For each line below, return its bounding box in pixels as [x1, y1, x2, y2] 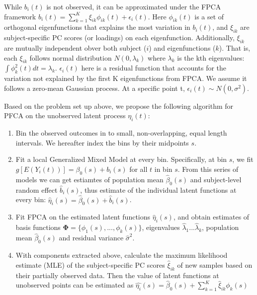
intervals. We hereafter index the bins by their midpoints [15, 137, 189, 147]
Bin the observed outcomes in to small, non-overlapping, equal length [15, 128, 227, 138]
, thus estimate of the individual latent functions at [80, 184, 237, 195]
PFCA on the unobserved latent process [4, 110, 126, 121]
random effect [15, 184, 58, 195]
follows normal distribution [29, 52, 112, 63]
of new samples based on [177, 259, 253, 270]
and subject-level [190, 174, 242, 184]
